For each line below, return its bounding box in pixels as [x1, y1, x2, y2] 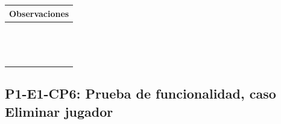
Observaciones [9, 7, 69, 19]
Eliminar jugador [5, 102, 113, 120]
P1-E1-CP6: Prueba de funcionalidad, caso [5, 84, 276, 103]
